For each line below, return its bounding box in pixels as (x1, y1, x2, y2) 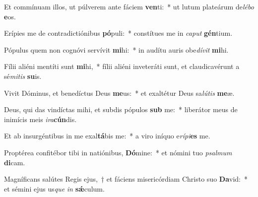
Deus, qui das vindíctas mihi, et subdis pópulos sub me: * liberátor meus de (4, 104, 238, 115)
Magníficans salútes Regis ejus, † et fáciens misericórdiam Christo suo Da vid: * (4, 174, 248, 184)
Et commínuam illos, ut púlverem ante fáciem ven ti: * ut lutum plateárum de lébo (4, 1, 254, 11)
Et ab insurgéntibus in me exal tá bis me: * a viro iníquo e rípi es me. (4, 131, 210, 141)
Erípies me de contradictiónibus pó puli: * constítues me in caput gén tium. (4, 28, 233, 38)
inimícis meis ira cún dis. (4, 114, 77, 124)
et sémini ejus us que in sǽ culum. (4, 183, 105, 194)
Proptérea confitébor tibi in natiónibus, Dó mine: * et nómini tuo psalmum (4, 147, 232, 157)
